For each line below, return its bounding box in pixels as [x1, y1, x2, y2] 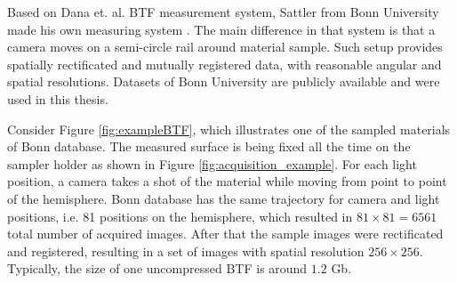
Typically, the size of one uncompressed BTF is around [7, 259, 308, 278]
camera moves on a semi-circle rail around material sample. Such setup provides [7, 37, 443, 56]
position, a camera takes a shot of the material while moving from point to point [7, 172, 447, 190]
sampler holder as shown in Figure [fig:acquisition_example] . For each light [7, 154, 417, 173]
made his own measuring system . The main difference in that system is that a [7, 20, 436, 38]
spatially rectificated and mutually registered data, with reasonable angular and [7, 54, 442, 73]
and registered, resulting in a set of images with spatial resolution [7, 241, 365, 260]
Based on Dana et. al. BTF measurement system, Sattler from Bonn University [7, 3, 439, 20]
